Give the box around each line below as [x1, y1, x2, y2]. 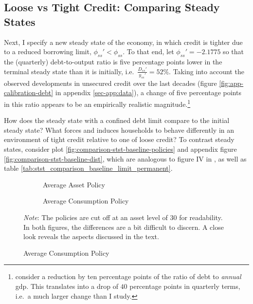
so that [223, 46, 244, 57]
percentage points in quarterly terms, [129, 281, 240, 291]
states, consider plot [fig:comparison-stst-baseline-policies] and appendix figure [4, 144, 237, 154]
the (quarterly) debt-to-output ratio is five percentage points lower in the [4, 56, 222, 66]
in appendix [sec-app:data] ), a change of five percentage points [55, 87, 241, 98]
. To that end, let [123, 46, 174, 57]
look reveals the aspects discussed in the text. [23, 231, 159, 242]
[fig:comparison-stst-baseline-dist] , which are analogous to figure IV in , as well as [4, 153, 247, 163]
